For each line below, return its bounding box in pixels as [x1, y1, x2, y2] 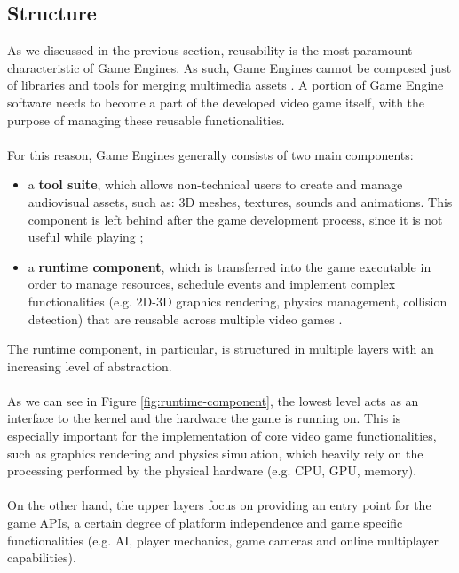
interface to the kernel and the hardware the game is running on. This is [7, 409, 401, 427]
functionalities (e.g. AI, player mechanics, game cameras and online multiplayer [7, 530, 439, 549]
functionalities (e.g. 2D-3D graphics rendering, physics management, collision [28, 291, 447, 310]
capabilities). [7, 548, 76, 567]
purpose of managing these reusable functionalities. [7, 110, 285, 129]
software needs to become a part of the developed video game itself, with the [7, 92, 425, 111]
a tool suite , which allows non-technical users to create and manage [28, 175, 403, 194]
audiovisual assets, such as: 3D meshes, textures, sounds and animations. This [28, 192, 453, 211]
